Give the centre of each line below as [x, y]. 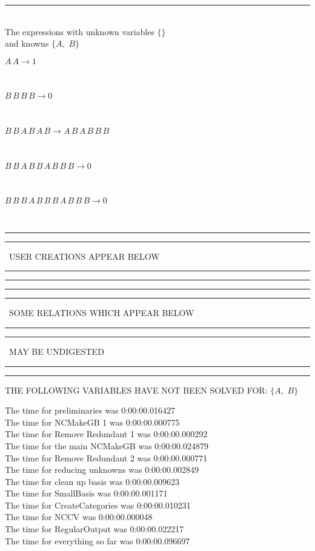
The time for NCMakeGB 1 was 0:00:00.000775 [92, 422]
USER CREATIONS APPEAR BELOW [84, 256]
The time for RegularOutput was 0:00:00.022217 [94, 529]
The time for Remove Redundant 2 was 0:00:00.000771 [106, 457]
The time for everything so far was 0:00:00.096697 [98, 540]
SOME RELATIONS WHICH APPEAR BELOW [101, 313]
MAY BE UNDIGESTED [56, 351]
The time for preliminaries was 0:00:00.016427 [90, 410]
